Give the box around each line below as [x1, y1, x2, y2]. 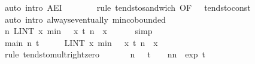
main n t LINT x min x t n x [4, 36, 158, 48]
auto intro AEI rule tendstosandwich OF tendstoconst [4, 1, 251, 13]
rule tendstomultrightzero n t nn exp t [4, 48, 206, 60]
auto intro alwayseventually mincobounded [4, 13, 166, 25]
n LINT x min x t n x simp [4, 25, 153, 37]
